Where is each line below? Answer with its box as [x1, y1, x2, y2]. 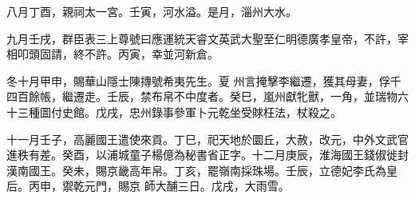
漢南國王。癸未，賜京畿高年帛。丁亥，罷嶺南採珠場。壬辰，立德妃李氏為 [6, 161, 386, 178]
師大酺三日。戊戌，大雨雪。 [144, 177, 290, 194]
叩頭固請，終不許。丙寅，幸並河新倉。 [17, 46, 219, 62]
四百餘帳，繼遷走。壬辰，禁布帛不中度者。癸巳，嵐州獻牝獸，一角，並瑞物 [6, 88, 397, 105]
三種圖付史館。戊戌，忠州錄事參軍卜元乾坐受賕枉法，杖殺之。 [17, 103, 342, 120]
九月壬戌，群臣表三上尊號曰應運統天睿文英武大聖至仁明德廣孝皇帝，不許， [6, 30, 397, 46]
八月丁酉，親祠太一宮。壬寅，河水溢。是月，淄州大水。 [6, 3, 297, 19]
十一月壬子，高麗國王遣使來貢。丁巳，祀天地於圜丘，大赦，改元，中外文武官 [6, 130, 409, 147]
